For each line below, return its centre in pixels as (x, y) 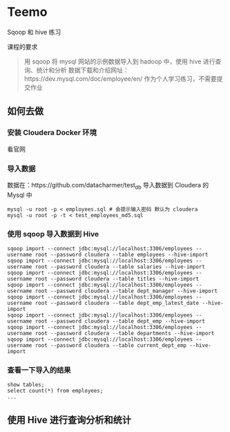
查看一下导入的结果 (39, 370)
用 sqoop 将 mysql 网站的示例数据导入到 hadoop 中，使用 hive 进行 (119, 61)
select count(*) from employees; (55, 391)
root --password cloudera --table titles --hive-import (117, 279)
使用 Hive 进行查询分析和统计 (69, 420)
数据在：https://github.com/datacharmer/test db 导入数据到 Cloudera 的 (108, 186)
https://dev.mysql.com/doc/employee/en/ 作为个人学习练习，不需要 (120, 78)
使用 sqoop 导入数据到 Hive (53, 234)
